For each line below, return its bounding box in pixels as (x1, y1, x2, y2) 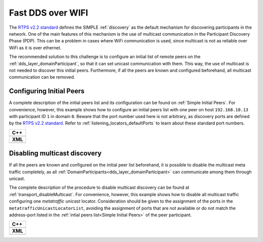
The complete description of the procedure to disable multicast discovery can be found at (9, 184, 189, 190)
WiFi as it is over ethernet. (9, 44, 62, 51)
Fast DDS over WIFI (9, 7, 89, 18)
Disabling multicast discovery (9, 149, 102, 158)
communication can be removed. (9, 74, 75, 80)
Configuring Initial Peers (9, 87, 85, 95)
